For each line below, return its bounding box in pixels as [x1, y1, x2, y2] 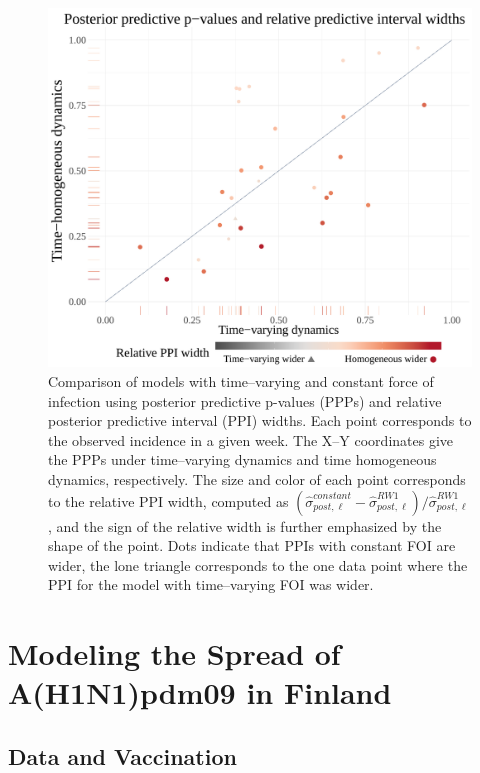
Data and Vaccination [8, 740, 237, 771]
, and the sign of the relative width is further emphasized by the [48, 515, 442, 536]
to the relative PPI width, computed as [48, 490, 289, 511]
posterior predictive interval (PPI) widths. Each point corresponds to [48, 410, 472, 431]
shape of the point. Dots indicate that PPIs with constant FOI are [48, 535, 456, 556]
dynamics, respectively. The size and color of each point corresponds [48, 468, 466, 489]
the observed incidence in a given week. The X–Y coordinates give [48, 429, 454, 450]
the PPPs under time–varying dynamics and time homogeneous [48, 449, 437, 470]
